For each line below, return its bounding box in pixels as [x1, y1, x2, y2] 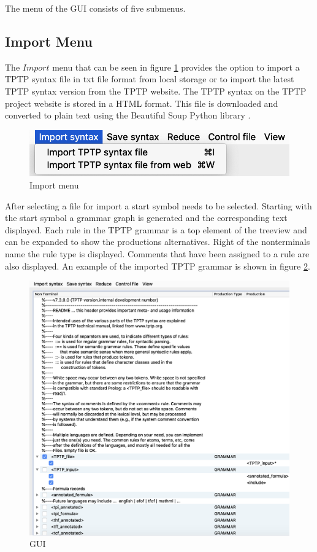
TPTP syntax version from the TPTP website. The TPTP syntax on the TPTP [5, 84, 307, 97]
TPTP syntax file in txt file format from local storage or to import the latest [5, 72, 294, 85]
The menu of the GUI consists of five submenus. [5, 2, 186, 14]
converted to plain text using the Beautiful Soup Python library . [5, 109, 251, 122]
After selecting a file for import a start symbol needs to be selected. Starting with [5, 199, 312, 212]
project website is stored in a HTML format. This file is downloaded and [5, 96, 278, 109]
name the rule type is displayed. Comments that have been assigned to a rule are [5, 247, 310, 260]
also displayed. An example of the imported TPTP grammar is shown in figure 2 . [5, 259, 310, 272]
